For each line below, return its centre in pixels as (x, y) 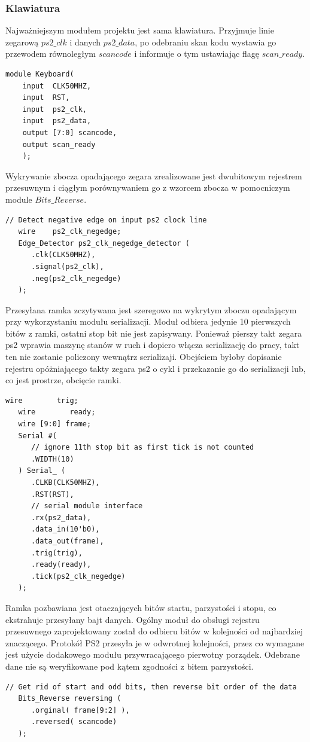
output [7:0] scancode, (70, 132)
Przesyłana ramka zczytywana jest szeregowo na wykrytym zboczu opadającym (151, 309)
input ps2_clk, (55, 109)
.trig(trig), (57, 553)
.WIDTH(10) (52, 459)
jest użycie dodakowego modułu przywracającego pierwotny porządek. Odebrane (153, 654)
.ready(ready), (61, 565)
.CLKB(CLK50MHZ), (65, 483)
